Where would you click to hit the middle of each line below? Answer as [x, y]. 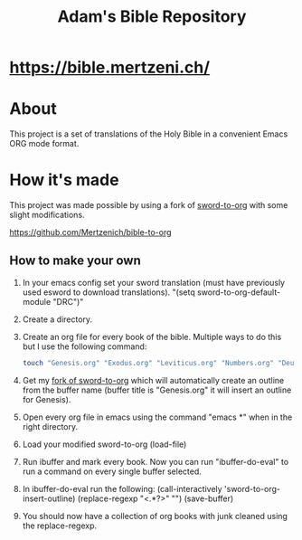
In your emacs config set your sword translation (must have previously [154, 282]
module [37, 301]
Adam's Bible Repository [152, 17]
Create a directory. [57, 319]
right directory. [50, 426]
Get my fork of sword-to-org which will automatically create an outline [153, 380]
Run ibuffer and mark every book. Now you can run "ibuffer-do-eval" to [156, 461]
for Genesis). [47, 399]
